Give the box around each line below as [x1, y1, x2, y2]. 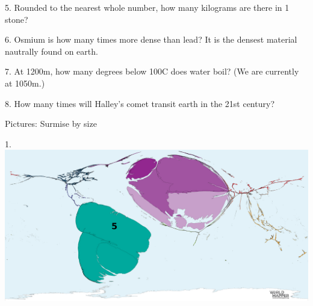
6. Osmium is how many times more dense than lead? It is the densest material [5, 33, 297, 46]
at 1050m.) [5, 76, 45, 89]
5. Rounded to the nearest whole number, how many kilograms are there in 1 [5, 1, 290, 13]
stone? [5, 13, 28, 25]
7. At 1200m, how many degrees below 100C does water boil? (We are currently [5, 65, 299, 78]
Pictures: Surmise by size [5, 117, 97, 130]
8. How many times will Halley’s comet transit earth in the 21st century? [5, 97, 274, 109]
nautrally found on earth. [5, 44, 98, 57]
